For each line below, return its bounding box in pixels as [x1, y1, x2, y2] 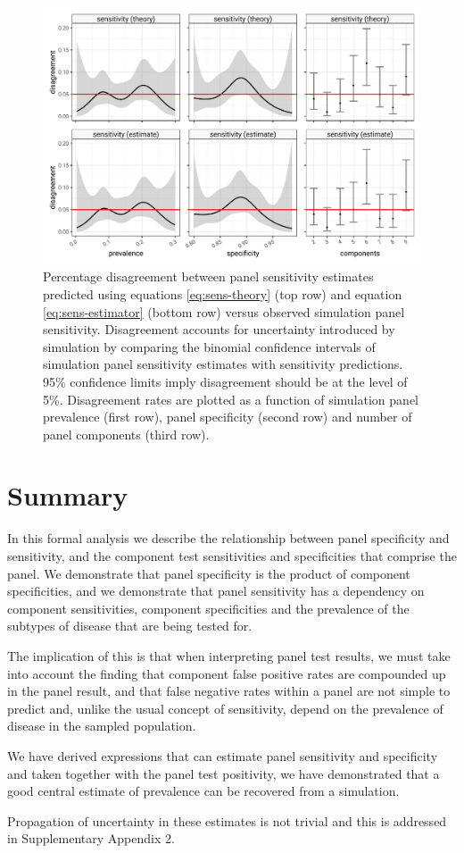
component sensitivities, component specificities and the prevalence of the [7, 598, 410, 617]
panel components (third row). [43, 424, 210, 443]
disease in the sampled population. [7, 716, 196, 735]
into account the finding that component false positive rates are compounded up [7, 664, 446, 682]
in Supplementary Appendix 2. [7, 829, 175, 848]
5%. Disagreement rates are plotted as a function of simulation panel [43, 389, 418, 408]
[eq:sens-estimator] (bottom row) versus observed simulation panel [43, 302, 405, 321]
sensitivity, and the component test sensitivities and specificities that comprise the [7, 547, 457, 565]
